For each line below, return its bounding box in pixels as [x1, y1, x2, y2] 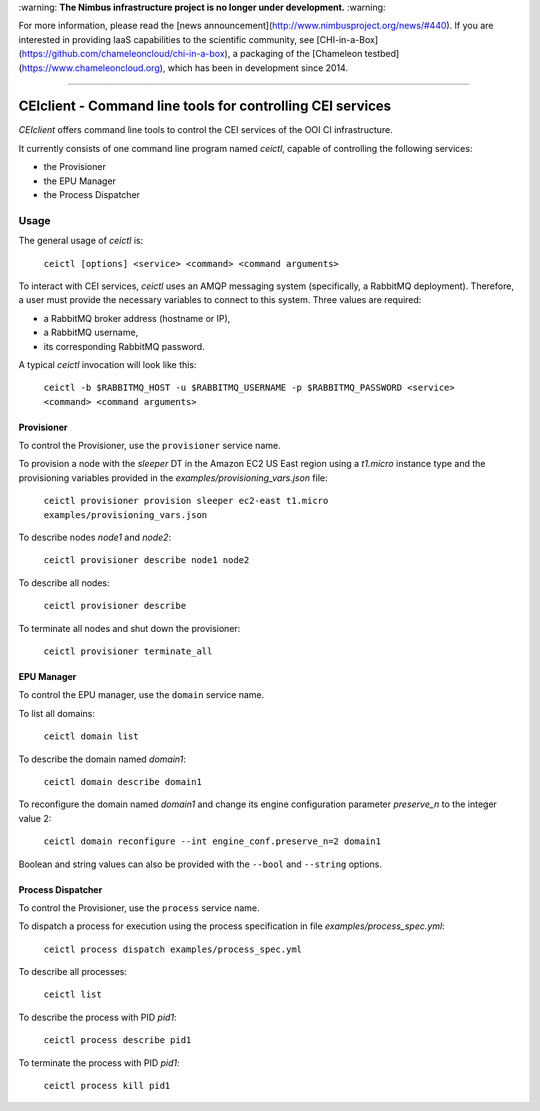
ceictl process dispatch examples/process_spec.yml [43, 943, 303, 955]
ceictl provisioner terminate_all [43, 645, 213, 657]
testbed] [364, 48, 400, 60]
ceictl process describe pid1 [43, 1035, 192, 1046]
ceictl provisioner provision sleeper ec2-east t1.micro [43, 495, 329, 507]
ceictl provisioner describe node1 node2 [43, 555, 250, 566]
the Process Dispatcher [43, 189, 140, 201]
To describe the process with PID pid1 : [18, 1011, 177, 1023]
